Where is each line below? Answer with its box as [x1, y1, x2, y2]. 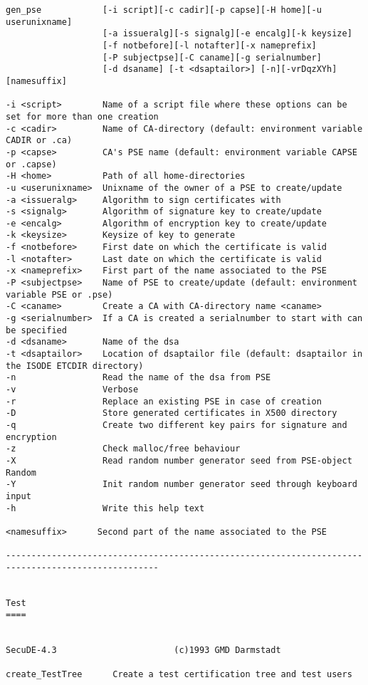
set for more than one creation [6, 111, 159, 122]
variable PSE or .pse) [6, 289, 113, 300]
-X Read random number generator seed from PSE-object [6, 455, 352, 466]
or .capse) [6, 159, 57, 169]
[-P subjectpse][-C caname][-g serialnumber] [102, 52, 322, 63]
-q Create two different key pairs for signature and [6, 419, 347, 430]
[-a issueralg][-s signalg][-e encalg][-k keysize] [102, 28, 352, 39]
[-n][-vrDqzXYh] [260, 64, 337, 75]
